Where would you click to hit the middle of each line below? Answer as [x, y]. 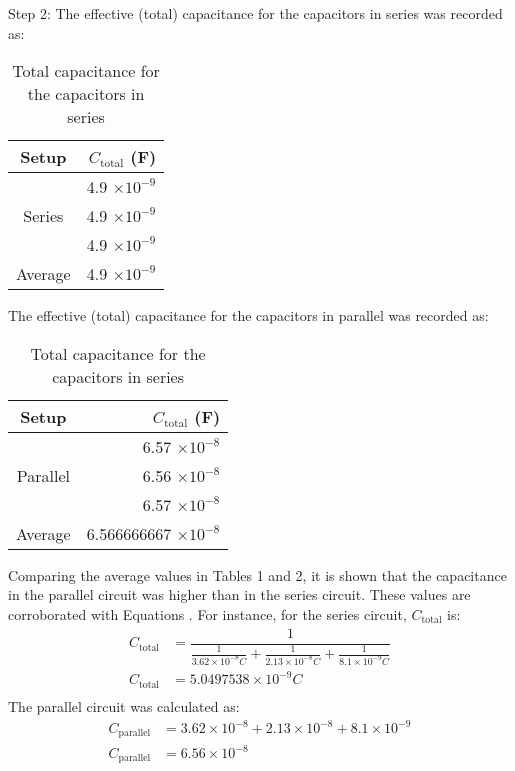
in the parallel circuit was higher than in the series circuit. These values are [239, 594]
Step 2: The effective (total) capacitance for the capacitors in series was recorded [255, 13]
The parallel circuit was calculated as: [124, 705]
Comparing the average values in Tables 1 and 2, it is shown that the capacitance [257, 574]
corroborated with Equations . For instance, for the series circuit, [207, 613]
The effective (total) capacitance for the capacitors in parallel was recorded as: [248, 315]
